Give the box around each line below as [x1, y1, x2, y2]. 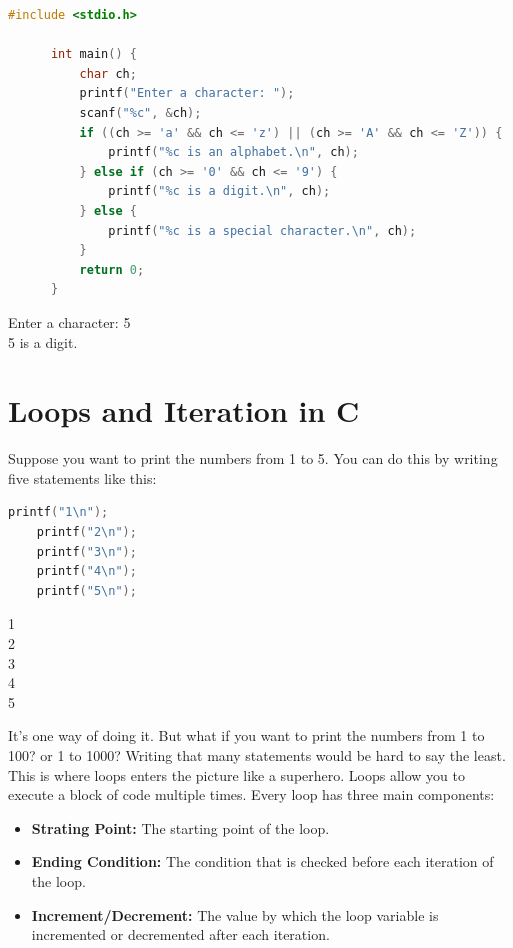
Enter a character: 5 [8, 311, 131, 332]
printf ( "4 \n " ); [36, 564, 137, 579]
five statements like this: [8, 467, 157, 488]
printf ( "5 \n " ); [36, 583, 137, 598]
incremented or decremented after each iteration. [31, 924, 330, 945]
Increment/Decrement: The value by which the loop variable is [31, 904, 439, 925]
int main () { [50, 47, 137, 62]
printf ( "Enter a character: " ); [79, 86, 295, 101]
